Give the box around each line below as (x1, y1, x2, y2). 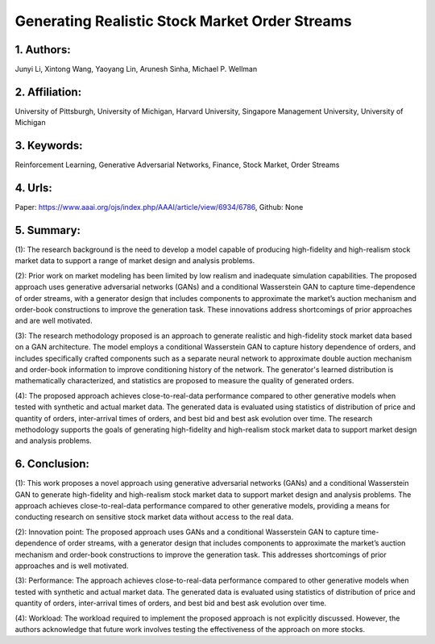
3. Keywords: (14, 139, 83, 153)
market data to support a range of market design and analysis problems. (14, 256, 255, 266)
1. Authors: (14, 43, 72, 56)
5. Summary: (14, 223, 81, 237)
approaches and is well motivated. (14, 561, 129, 571)
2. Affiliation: (14, 85, 82, 98)
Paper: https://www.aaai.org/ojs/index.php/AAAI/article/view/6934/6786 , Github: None (14, 203, 304, 212)
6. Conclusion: (14, 457, 90, 471)
